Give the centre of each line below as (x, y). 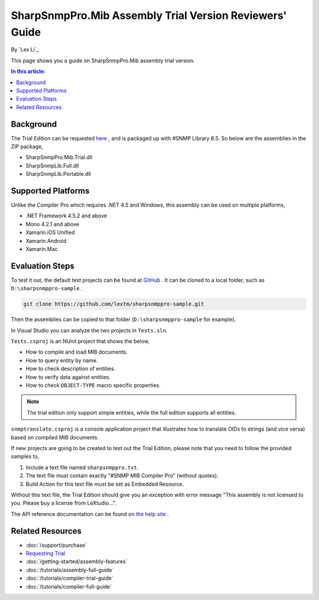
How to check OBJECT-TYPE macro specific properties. (93, 386)
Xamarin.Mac (42, 249)
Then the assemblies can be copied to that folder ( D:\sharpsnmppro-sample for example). (123, 319)
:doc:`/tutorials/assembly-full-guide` (70, 570)
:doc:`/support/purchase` (56, 545)
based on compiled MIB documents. (55, 437)
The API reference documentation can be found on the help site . (90, 514)
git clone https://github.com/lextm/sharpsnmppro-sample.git (114, 304)
